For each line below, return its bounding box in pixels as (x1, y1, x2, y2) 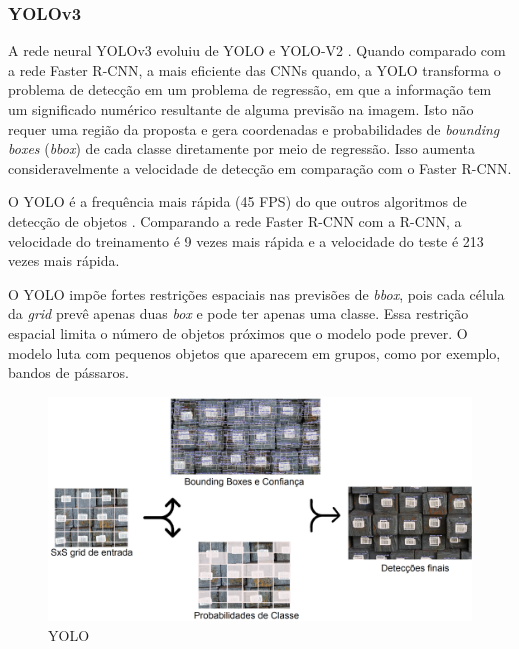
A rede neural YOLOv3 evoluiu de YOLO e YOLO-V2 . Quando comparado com (8, 40, 506, 61)
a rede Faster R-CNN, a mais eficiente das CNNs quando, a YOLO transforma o (8, 59, 501, 80)
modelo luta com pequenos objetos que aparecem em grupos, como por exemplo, (8, 342, 501, 363)
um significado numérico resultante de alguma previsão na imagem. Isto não (8, 99, 474, 119)
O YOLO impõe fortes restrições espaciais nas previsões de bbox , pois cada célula (8, 283, 505, 304)
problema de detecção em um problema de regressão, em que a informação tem (8, 79, 492, 100)
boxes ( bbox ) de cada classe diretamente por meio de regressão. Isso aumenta (8, 138, 476, 159)
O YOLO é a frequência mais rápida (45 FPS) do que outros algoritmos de (8, 191, 467, 212)
